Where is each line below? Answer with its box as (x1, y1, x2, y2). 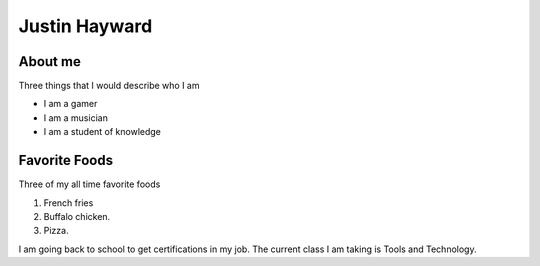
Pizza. (43, 225, 69, 237)
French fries (43, 196, 94, 209)
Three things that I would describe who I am (18, 80, 200, 92)
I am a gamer (43, 98, 98, 110)
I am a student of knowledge (43, 126, 162, 138)
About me (18, 53, 82, 70)
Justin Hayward (18, 15, 153, 37)
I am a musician (43, 111, 109, 124)
